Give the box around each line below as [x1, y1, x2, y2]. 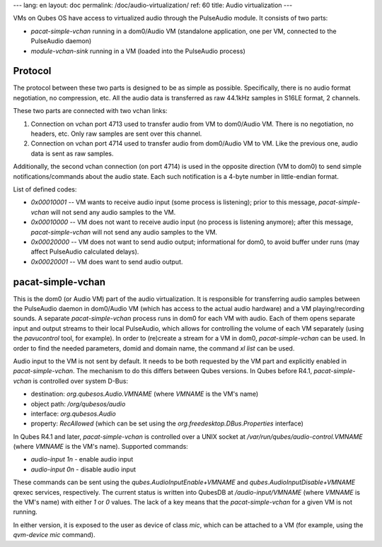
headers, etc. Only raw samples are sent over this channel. [30, 129, 202, 138]
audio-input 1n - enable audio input [30, 455, 134, 464]
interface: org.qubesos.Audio [30, 409, 116, 418]
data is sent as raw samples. [30, 149, 114, 158]
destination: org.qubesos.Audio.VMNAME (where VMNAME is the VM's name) [30, 389, 259, 399]
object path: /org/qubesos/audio [30, 399, 126, 408]
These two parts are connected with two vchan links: [13, 107, 168, 115]
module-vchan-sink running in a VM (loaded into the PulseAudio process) [30, 47, 245, 55]
